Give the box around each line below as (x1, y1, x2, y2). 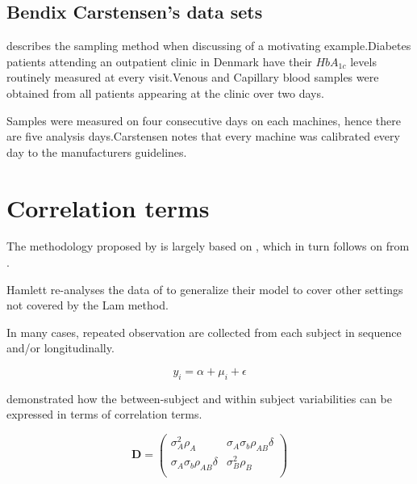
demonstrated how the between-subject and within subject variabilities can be (6, 389, 392, 406)
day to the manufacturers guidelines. (6, 143, 187, 160)
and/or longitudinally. (6, 339, 115, 356)
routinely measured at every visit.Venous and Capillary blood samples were (6, 69, 379, 86)
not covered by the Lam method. (6, 297, 169, 314)
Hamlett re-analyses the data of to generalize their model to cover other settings (6, 280, 403, 297)
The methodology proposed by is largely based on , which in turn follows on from (6, 238, 410, 255)
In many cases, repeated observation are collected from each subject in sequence (6, 323, 402, 340)
